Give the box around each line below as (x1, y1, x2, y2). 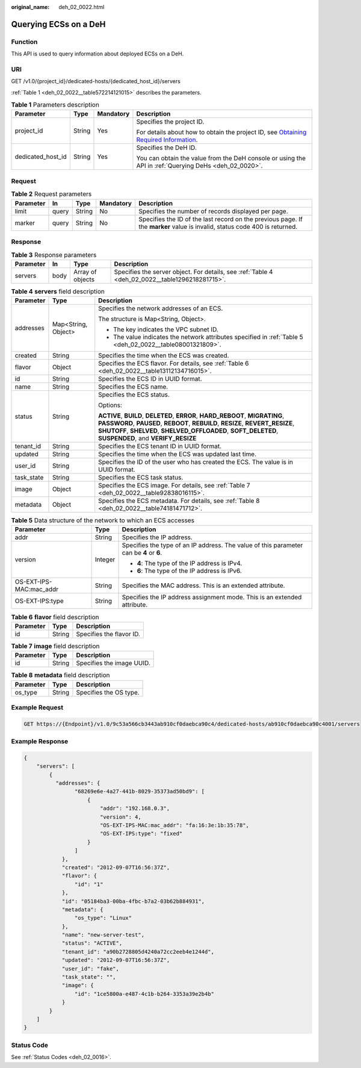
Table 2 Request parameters (11, 190, 92, 198)
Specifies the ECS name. (98, 383, 168, 391)
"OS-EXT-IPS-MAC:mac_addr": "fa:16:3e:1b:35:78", (99, 822, 250, 828)
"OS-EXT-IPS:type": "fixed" (99, 830, 183, 837)
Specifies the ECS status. (98, 390, 170, 399)
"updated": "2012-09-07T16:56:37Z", (61, 957, 170, 964)
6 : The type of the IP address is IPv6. (137, 567, 242, 575)
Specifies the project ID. (136, 117, 205, 126)
